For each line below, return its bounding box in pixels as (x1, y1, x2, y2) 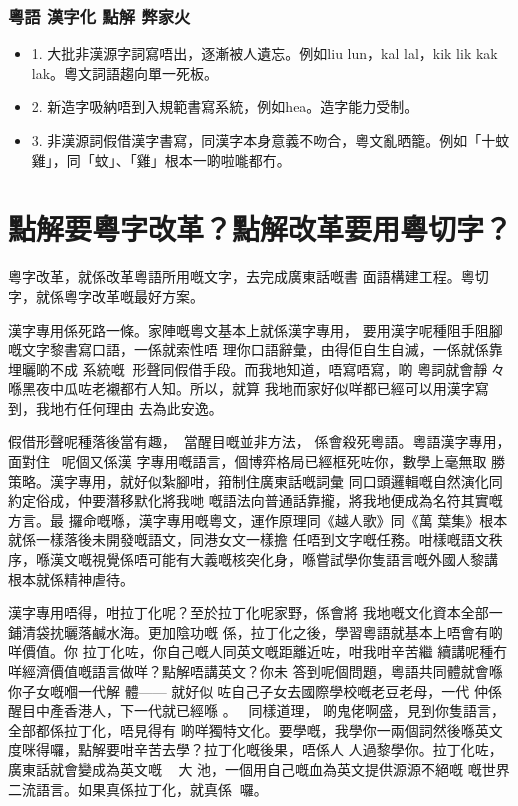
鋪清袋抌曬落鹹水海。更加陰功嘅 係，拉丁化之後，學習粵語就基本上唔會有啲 (8, 621, 503, 642)
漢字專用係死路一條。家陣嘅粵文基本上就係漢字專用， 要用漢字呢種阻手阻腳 (8, 319, 503, 340)
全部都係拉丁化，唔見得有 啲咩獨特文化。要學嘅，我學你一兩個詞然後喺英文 (8, 719, 503, 740)
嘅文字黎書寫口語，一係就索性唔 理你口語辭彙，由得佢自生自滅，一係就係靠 (8, 339, 503, 360)
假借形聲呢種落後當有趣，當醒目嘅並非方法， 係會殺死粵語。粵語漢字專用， (8, 431, 511, 452)
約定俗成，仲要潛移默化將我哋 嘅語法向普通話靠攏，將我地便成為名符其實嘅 (8, 490, 503, 511)
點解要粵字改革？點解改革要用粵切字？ (8, 208, 513, 249)
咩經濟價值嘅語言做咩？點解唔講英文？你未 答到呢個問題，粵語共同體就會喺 (8, 661, 503, 681)
